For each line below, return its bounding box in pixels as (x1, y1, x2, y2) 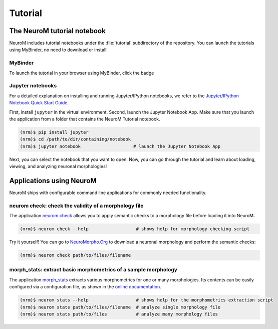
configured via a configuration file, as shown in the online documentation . (9, 284, 161, 290)
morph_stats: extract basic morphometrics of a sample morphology (9, 266, 178, 273)
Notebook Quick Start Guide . (9, 100, 69, 106)
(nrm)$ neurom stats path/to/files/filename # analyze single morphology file (20, 304, 221, 310)
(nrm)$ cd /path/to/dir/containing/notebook (20, 136, 131, 142)
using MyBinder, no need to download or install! (9, 47, 108, 53)
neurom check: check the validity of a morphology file (9, 202, 144, 209)
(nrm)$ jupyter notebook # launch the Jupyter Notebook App (20, 143, 221, 149)
